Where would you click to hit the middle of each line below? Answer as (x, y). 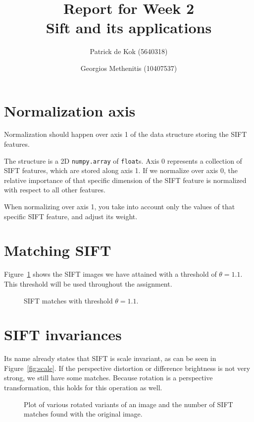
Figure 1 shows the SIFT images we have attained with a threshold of (110, 274)
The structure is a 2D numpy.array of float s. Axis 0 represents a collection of (123, 160)
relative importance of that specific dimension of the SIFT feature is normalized (125, 180)
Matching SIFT (58, 250)
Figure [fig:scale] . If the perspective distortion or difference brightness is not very (127, 368)
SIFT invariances (63, 334)
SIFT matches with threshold (68, 300)
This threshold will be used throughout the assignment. (88, 283)
